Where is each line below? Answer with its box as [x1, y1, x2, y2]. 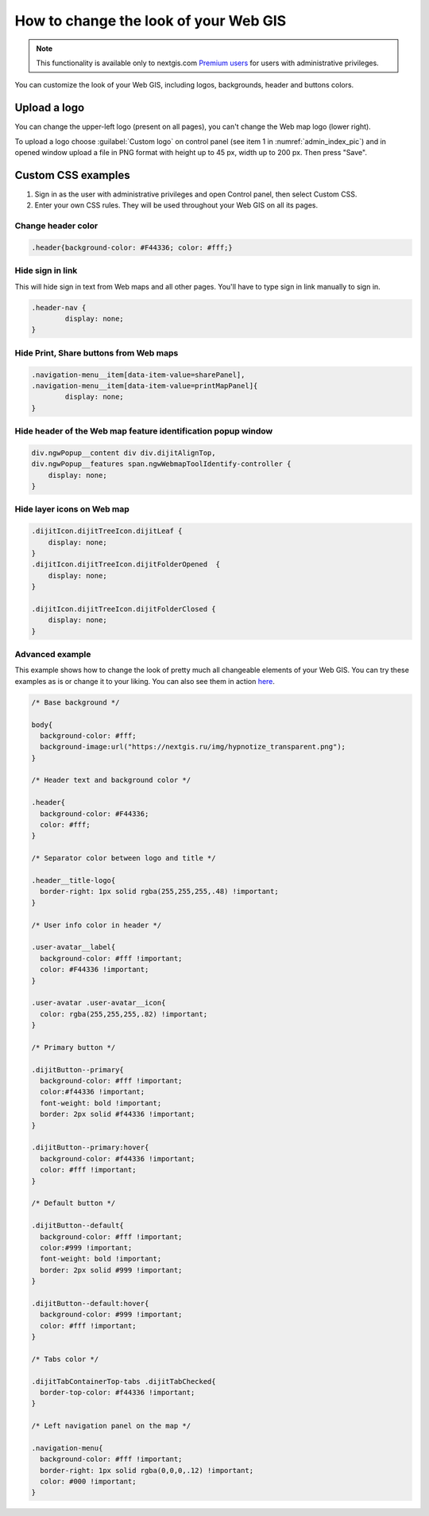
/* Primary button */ [31, 1043, 116, 1051]
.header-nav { [31, 303, 87, 312]
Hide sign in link [14, 265, 78, 276]
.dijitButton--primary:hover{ [31, 1143, 149, 1153]
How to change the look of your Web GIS [14, 12, 287, 29]
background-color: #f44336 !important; [40, 1154, 195, 1163]
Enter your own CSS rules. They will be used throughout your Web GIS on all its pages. [34, 200, 319, 210]
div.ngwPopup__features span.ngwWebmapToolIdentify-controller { [31, 460, 292, 468]
